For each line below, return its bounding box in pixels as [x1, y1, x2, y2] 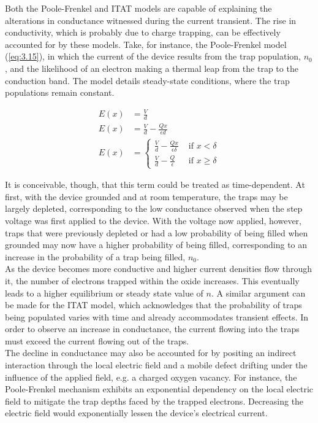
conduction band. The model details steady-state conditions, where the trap [5, 74, 290, 87]
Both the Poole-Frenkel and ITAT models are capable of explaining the [5, 2, 272, 14]
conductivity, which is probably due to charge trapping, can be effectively [5, 26, 281, 39]
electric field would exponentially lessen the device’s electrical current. [5, 406, 268, 419]
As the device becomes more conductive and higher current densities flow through [5, 262, 312, 275]
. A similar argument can [211, 286, 306, 299]
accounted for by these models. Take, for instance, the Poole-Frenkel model [5, 37, 287, 50]
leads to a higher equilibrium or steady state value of [5, 286, 203, 299]
